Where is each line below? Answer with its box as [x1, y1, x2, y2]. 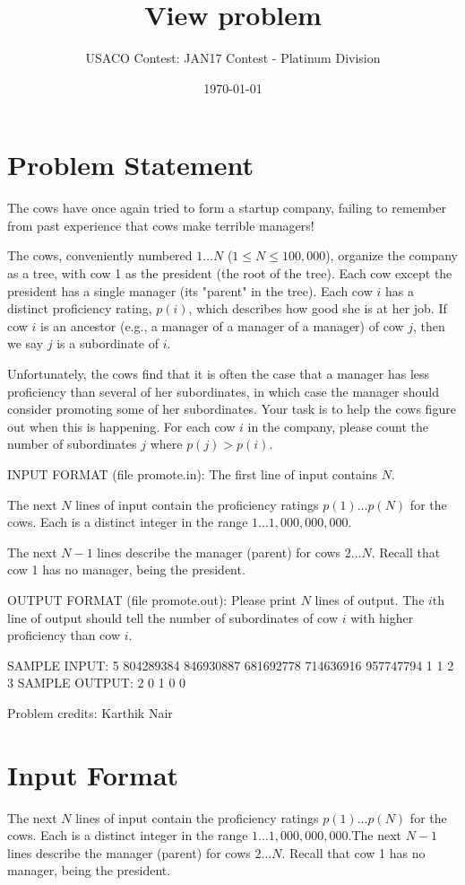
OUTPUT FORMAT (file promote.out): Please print [7, 590, 297, 609]
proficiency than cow [7, 626, 121, 644]
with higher [350, 608, 414, 627]
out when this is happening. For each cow [7, 416, 236, 435]
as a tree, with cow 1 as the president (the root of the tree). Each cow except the [7, 264, 452, 283]
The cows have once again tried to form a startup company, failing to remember [7, 198, 446, 217]
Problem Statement [7, 146, 254, 183]
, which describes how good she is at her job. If [188, 299, 447, 318]
